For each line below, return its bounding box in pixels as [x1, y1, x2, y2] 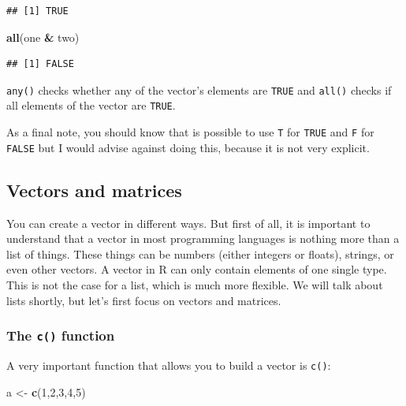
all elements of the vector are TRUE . [6, 97, 176, 114]
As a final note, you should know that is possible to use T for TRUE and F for [6, 124, 374, 140]
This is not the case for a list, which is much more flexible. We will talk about [6, 276, 383, 292]
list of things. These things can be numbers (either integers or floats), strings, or [6, 245, 394, 262]
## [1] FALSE [6, 58, 74, 70]
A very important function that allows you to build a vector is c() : [6, 356, 331, 373]
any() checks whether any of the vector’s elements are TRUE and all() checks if [6, 81, 392, 98]
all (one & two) [6, 28, 80, 45]
